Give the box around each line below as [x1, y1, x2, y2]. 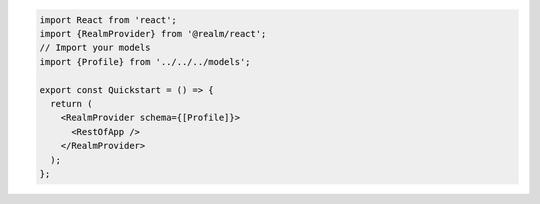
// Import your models [39, 42, 151, 54]
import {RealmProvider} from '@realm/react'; [39, 28, 267, 39]
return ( [50, 98, 93, 109]
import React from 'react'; [39, 14, 177, 25]
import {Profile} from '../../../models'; [39, 56, 251, 67]
